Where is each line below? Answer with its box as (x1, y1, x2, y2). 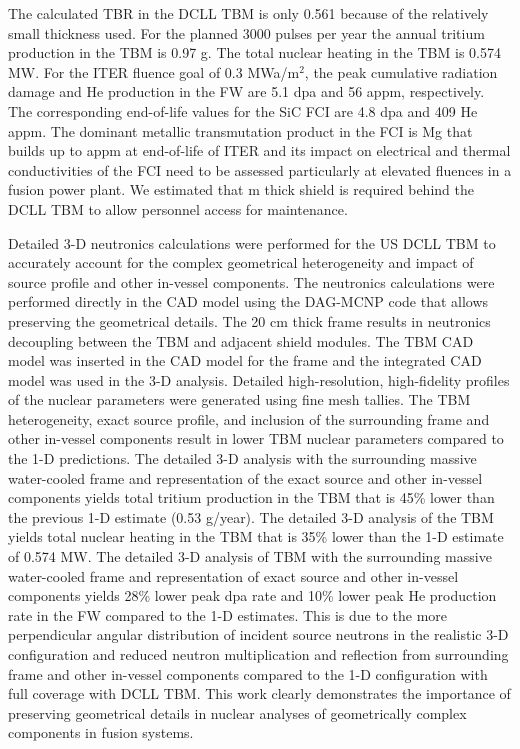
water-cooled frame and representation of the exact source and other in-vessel (8, 467, 483, 488)
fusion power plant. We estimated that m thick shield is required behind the (8, 179, 474, 200)
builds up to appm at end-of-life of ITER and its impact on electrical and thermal (8, 140, 511, 161)
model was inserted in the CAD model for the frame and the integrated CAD (8, 350, 482, 371)
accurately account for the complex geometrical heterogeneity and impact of (8, 252, 474, 273)
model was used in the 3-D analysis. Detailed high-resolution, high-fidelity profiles (8, 369, 510, 390)
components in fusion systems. (8, 722, 194, 743)
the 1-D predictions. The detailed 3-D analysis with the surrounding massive (8, 448, 477, 469)
